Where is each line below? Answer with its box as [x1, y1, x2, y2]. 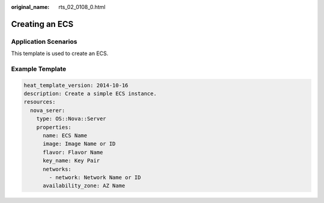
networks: [43, 165, 72, 172]
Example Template [11, 65, 67, 73]
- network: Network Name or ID [49, 174, 141, 181]
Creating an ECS [11, 19, 74, 29]
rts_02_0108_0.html [58, 4, 106, 10]
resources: [23, 99, 56, 105]
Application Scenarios [11, 37, 77, 46]
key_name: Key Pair [43, 157, 100, 164]
